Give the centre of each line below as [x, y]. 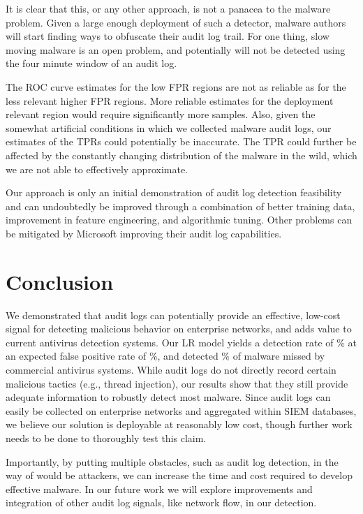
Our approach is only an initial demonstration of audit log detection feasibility [174, 192]
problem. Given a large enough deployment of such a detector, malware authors [176, 22]
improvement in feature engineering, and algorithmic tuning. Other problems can [179, 220]
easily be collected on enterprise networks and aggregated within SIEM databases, [181, 410]
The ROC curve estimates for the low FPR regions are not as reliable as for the [176, 86]
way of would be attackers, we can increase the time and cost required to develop [179, 475]
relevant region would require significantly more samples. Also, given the [161, 114]
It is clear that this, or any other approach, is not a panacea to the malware [168, 8]
